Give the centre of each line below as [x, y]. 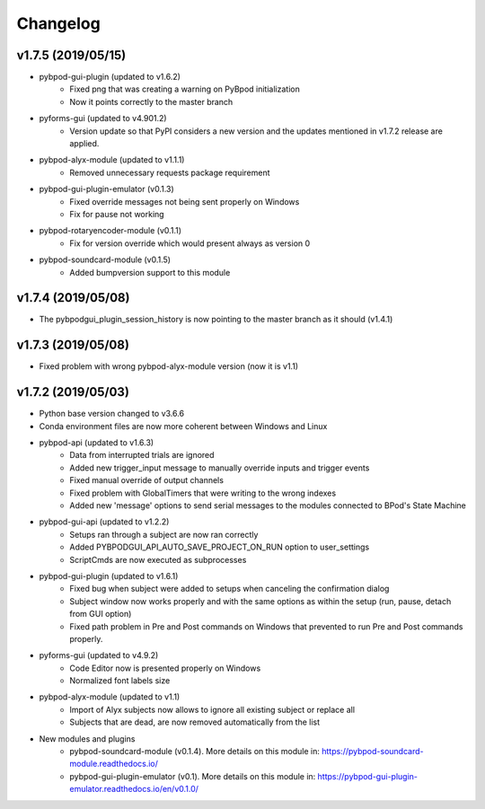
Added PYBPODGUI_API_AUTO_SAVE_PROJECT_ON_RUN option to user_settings [220, 547]
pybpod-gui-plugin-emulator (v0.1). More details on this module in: [193, 776]
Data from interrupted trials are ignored [142, 455]
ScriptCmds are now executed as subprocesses [158, 559]
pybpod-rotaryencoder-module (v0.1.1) [110, 231]
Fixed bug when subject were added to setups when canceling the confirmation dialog [229, 589]
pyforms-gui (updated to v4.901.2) [103, 119]
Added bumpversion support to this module [150, 272]
